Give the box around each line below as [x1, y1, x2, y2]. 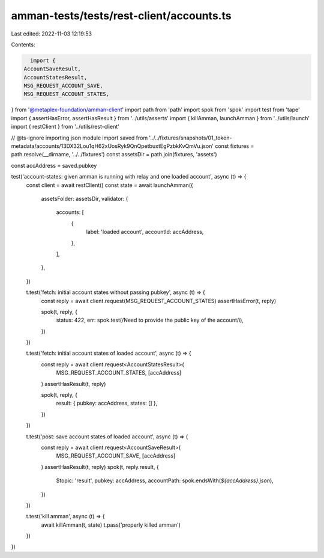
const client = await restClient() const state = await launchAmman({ [26, 181, 193, 189]
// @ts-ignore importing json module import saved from [11, 134, 148, 141]
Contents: [11, 41, 35, 48]
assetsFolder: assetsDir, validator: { [41, 195, 128, 202]
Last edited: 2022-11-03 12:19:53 [11, 30, 92, 37]
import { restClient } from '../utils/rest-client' [11, 123, 119, 130]
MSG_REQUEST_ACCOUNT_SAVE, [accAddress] [56, 452, 176, 459]
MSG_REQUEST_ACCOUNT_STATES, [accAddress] [56, 369, 182, 376]
